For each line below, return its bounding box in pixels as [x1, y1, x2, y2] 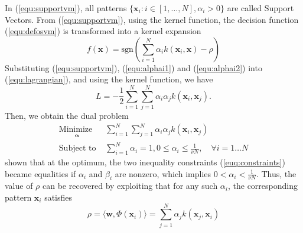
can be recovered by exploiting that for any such [43, 179, 218, 192]
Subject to [58, 144, 96, 153]
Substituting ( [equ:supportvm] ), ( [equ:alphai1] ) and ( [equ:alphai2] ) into [5, 61, 262, 74]
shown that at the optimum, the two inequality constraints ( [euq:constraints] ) [5, 155, 285, 168]
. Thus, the [256, 167, 297, 179]
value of [5, 179, 33, 192]
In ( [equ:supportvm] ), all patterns [5, 2, 127, 14]
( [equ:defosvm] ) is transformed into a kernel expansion [5, 25, 201, 37]
